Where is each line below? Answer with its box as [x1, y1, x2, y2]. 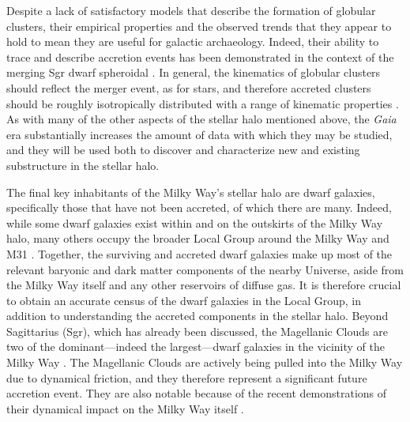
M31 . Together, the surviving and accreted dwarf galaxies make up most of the [6, 245, 393, 262]
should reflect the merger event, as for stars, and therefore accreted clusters [6, 79, 371, 96]
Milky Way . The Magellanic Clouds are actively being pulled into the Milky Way [6, 354, 403, 371]
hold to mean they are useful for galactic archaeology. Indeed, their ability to [6, 33, 379, 50]
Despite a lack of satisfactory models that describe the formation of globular [6, 2, 376, 18]
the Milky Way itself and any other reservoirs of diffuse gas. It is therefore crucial [6, 277, 401, 293]
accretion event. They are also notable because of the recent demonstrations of [6, 385, 387, 401]
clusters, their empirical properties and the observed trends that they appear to [6, 17, 392, 34]
